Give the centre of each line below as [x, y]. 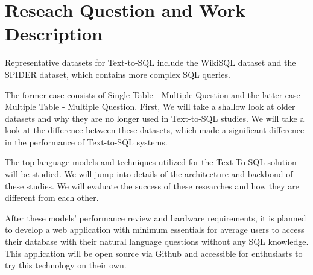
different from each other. [52, 198]
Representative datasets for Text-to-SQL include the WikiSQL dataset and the [150, 62]
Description [54, 33]
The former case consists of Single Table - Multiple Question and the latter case [153, 94]
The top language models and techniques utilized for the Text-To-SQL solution [151, 162]
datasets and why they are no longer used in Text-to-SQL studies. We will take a [155, 118]
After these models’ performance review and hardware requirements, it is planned [156, 217]
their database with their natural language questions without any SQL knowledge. [157, 242]
